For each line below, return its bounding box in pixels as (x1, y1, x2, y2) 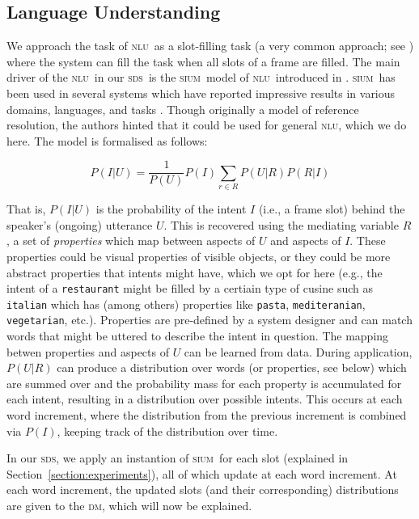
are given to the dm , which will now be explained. (6, 497, 252, 514)
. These (349, 232, 386, 249)
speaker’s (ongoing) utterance (6, 216, 153, 233)
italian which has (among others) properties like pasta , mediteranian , (6, 295, 366, 312)
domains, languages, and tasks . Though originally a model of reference (6, 100, 359, 117)
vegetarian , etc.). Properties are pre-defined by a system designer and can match (6, 311, 413, 328)
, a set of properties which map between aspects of (6, 232, 256, 249)
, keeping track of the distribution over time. (57, 422, 278, 439)
